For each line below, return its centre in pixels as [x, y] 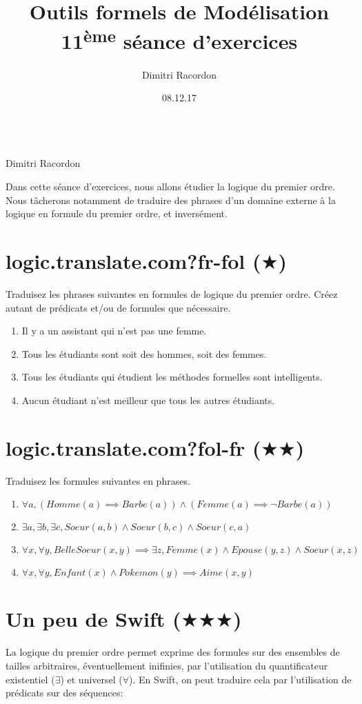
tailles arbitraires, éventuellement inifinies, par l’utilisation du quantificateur [167, 665]
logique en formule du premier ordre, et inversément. [117, 213]
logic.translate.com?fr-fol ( [133, 260]
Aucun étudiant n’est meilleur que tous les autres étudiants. [148, 400]
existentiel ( [30, 679]
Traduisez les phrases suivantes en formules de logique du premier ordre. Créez [172, 293]
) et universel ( [91, 679]
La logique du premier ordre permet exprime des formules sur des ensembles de [173, 652]
